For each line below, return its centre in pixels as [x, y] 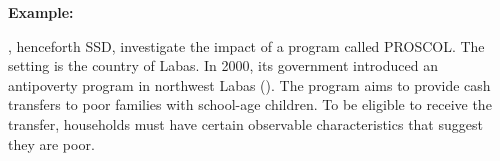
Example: [41, 12]
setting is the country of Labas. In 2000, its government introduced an [223, 65]
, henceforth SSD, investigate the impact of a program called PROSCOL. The [246, 45]
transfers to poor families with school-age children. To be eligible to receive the [250, 104]
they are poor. [51, 143]
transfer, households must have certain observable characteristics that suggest [245, 123]
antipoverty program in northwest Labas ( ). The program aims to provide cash [249, 84]
